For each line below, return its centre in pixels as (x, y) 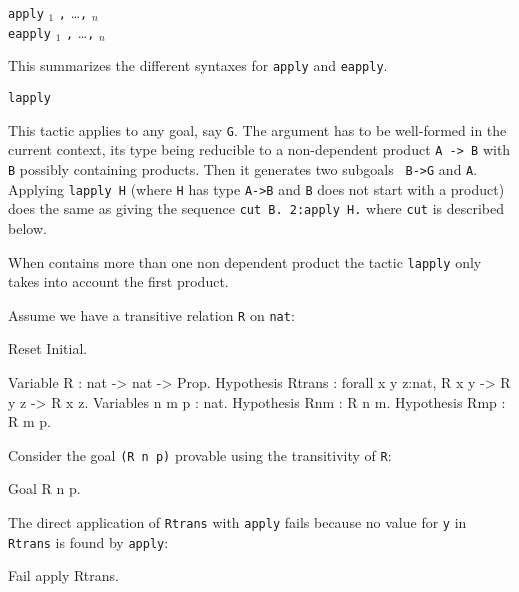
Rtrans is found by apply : (88, 541)
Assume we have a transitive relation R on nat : (151, 314)
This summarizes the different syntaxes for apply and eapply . (198, 65)
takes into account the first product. (118, 281)
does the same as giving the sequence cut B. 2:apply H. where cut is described (256, 208)
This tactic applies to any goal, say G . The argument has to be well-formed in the (257, 129)
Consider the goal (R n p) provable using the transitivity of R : (200, 454)
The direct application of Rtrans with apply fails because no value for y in (237, 522)
